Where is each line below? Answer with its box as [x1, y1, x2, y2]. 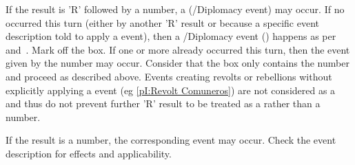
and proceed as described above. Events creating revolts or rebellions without [6, 69, 332, 83]
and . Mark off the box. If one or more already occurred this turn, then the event [6, 42, 350, 56]
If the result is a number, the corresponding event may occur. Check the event [6, 133, 336, 147]
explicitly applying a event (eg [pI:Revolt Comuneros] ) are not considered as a [6, 82, 336, 97]
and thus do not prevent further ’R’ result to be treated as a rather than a [6, 96, 321, 111]
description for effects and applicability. [6, 146, 172, 160]
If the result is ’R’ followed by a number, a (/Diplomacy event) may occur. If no [6, 2, 345, 16]
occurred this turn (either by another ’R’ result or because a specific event [6, 15, 319, 30]
